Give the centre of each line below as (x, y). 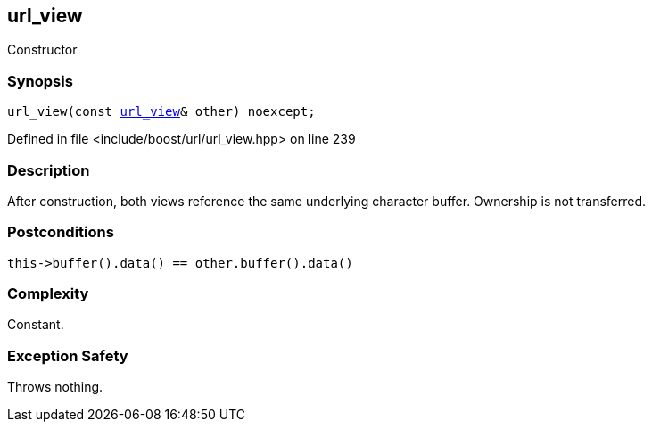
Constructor (42, 50)
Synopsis (40, 81)
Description (49, 170)
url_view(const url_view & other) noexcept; (161, 112)
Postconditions (61, 232)
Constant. (36, 325)
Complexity (48, 294)
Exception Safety (68, 355)
